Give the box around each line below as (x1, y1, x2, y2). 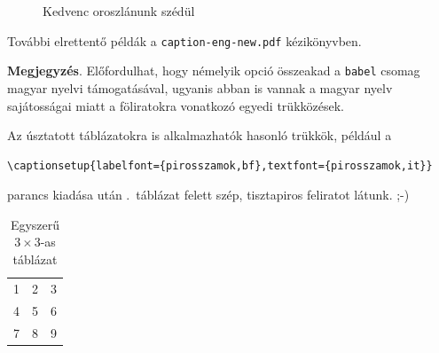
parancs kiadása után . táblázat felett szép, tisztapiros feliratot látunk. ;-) (7, 185, 410, 204)
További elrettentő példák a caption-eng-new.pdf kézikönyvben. (7, 31, 362, 50)
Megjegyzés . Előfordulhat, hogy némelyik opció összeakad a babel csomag (7, 61, 420, 80)
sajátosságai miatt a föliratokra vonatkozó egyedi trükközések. (7, 96, 344, 114)
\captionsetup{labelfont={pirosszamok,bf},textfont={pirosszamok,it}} (7, 159, 433, 172)
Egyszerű (10, 215, 60, 233)
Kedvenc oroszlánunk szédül (43, 2, 195, 20)
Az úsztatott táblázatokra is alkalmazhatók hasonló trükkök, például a (7, 126, 392, 145)
